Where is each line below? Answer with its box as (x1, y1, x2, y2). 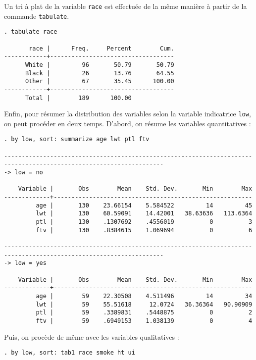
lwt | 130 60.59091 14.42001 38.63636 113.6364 (36, 210, 253, 217)
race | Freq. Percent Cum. (29, 45, 174, 52)
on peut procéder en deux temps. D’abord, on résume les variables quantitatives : (4, 118, 251, 128)
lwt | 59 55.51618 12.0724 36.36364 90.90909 (36, 301, 253, 308)
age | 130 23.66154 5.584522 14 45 (36, 202, 253, 209)
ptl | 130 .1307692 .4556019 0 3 (36, 218, 253, 226)
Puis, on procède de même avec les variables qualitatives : (4, 331, 179, 342)
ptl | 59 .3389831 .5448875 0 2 (36, 309, 253, 316)
